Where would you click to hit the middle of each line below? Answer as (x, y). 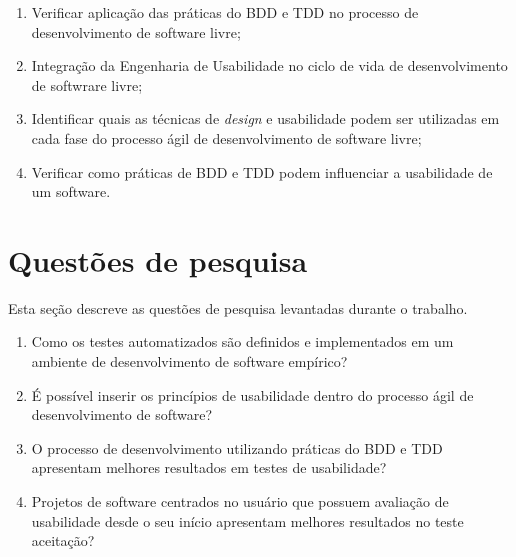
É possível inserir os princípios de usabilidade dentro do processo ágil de (252, 394)
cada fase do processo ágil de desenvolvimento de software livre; (226, 137)
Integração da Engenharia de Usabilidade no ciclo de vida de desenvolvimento (269, 65)
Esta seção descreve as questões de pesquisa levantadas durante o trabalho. (238, 307)
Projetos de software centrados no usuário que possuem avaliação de (240, 501)
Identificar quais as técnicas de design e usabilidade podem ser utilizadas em (265, 118)
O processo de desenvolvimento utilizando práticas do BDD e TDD (237, 447)
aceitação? (63, 540)
